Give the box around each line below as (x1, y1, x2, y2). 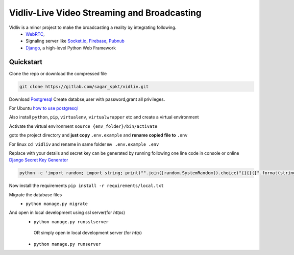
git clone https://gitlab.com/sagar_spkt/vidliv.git (19, 84, 149, 89)
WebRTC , (25, 31, 45, 37)
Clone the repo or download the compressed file (9, 70, 107, 76)
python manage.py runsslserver (33, 219, 109, 225)
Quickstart (9, 58, 43, 66)
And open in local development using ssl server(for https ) (9, 209, 125, 215)
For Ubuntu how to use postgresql (9, 105, 78, 111)
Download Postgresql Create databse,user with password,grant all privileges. (9, 96, 165, 102)
